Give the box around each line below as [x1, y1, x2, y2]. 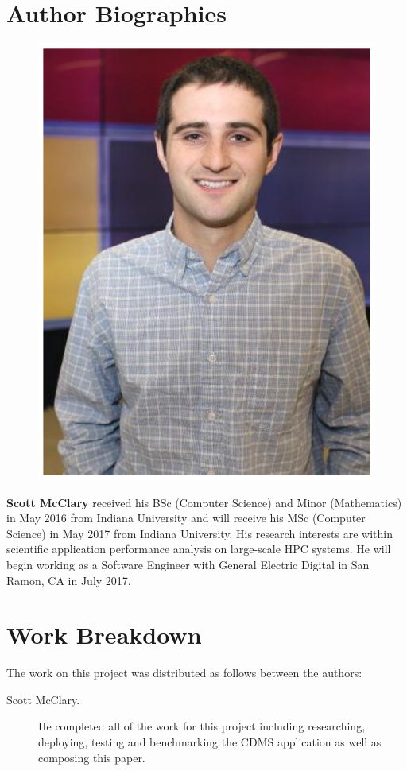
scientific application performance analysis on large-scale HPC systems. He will [6, 540, 391, 557]
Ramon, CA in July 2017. [6, 571, 131, 588]
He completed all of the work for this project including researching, [38, 718, 366, 734]
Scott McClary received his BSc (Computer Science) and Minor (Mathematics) [6, 494, 402, 510]
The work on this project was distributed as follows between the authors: [6, 664, 362, 681]
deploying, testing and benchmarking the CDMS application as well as [38, 734, 382, 750]
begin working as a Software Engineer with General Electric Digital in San [6, 556, 370, 572]
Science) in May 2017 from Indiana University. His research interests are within [6, 525, 393, 541]
